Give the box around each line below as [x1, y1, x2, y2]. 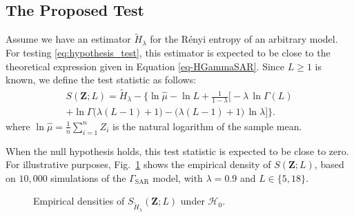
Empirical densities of [33, 194, 125, 208]
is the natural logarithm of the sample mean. [112, 118, 302, 133]
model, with [153, 170, 203, 185]
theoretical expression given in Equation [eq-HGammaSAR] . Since [6, 59, 285, 73]
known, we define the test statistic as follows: [6, 72, 197, 87]
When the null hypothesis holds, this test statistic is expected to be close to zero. [6, 143, 349, 158]
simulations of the [50, 170, 126, 185]
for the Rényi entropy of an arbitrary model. [150, 32, 338, 46]
